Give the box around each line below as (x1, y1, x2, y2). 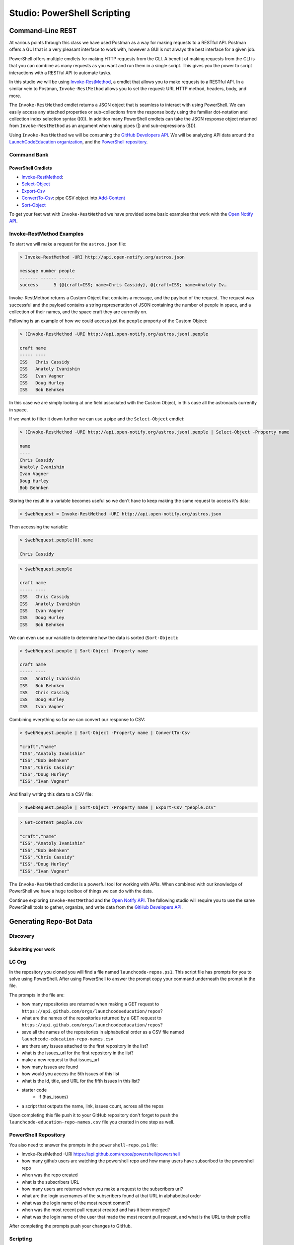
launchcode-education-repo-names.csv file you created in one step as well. (9, 1119, 175, 1125)
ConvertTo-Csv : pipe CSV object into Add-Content (21, 195, 125, 201)
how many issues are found (21, 1064, 78, 1070)
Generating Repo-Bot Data (9, 917, 93, 926)
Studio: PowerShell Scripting (9, 7, 131, 18)
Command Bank (9, 151, 49, 158)
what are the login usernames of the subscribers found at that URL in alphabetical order (21, 1193, 201, 1199)
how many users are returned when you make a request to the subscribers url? (21, 1186, 183, 1192)
